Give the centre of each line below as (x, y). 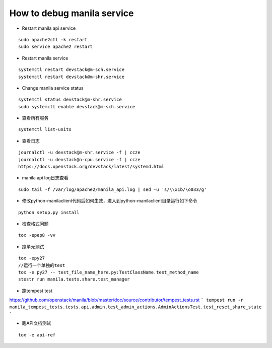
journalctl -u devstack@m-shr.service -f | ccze (79, 153)
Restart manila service (45, 58)
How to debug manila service (72, 13)
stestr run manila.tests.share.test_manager (74, 279)
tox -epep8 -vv (37, 235)
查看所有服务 (35, 118)
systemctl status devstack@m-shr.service (70, 100)
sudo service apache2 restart (56, 47)
